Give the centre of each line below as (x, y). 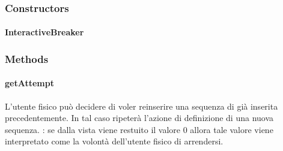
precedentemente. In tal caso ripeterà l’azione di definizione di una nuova (139, 118)
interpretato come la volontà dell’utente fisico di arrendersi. (114, 141)
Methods (27, 58)
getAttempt (29, 83)
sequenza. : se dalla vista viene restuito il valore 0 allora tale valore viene (139, 129)
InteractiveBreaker (44, 32)
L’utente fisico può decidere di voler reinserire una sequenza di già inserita (141, 106)
